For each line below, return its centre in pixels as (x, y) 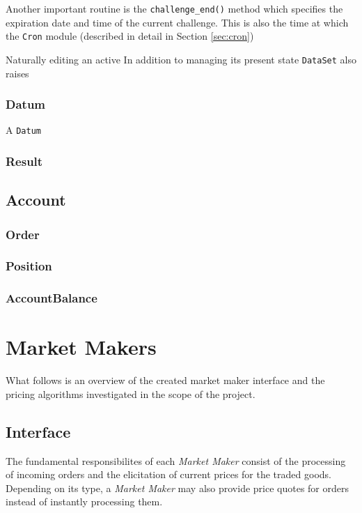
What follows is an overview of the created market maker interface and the (165, 380)
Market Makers (81, 347)
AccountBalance (52, 298)
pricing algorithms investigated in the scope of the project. (131, 393)
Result (24, 161)
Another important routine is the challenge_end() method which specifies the (174, 8)
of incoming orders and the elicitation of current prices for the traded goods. (168, 474)
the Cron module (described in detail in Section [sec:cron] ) (130, 36)
